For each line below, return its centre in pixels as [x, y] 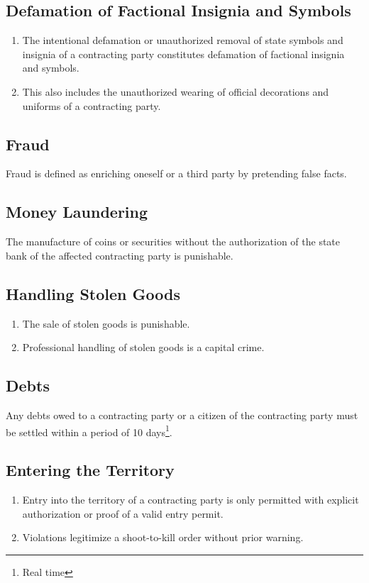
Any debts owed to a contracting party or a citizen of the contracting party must [182, 415]
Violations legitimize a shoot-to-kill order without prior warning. [163, 537]
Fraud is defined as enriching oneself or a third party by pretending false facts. [176, 173]
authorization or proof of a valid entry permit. [123, 513]
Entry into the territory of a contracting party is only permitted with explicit [191, 499]
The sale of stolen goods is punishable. [106, 323]
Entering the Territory [90, 470]
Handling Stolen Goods [93, 293]
